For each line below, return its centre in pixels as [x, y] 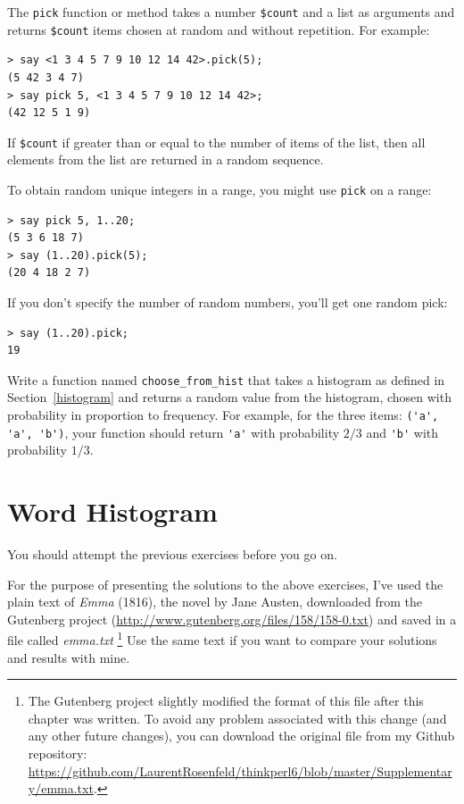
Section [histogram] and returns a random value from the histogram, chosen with [229, 397]
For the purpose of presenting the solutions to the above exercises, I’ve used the [225, 584]
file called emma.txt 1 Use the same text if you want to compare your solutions [222, 639]
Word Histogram [112, 511]
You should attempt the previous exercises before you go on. [172, 554]
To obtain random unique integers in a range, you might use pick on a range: [220, 189]
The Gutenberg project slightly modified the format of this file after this [226, 701]
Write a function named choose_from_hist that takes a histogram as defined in [226, 379]
